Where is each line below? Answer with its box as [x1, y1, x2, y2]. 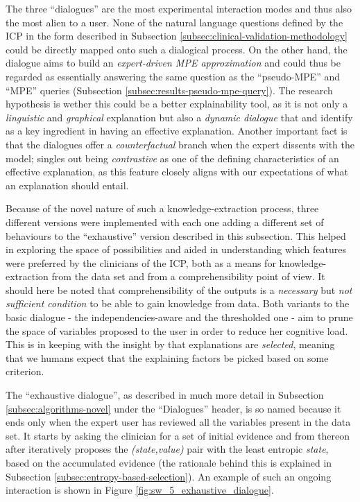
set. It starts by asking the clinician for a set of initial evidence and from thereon [6, 428, 350, 442]
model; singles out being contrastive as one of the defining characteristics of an [6, 150, 339, 165]
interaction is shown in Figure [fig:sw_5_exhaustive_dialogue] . [6, 483, 274, 497]
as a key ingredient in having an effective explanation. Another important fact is [6, 123, 348, 138]
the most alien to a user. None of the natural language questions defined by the [6, 15, 343, 29]
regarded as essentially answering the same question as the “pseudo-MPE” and [6, 69, 341, 83]
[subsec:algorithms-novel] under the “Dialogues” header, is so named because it [6, 401, 341, 415]
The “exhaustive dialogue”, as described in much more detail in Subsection [6, 388, 324, 402]
